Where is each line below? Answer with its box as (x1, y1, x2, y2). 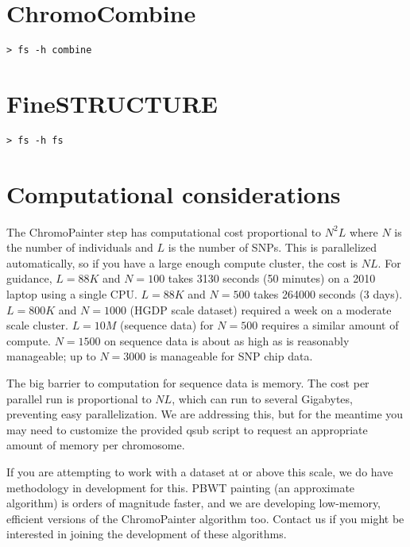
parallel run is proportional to (6, 390, 152, 406)
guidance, (6, 270, 52, 287)
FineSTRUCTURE (6, 87, 218, 119)
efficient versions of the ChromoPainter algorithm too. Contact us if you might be (6, 510, 404, 526)
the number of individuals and (6, 239, 153, 256)
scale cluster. (6, 317, 68, 333)
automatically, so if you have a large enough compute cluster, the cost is (6, 254, 358, 271)
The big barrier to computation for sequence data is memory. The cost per (6, 375, 369, 391)
